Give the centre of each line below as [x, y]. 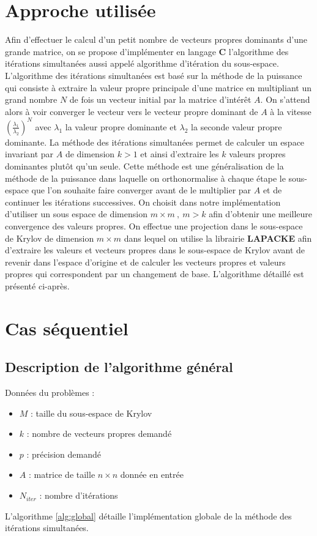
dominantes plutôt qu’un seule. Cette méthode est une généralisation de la [144, 166]
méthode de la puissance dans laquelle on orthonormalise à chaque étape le [145, 178]
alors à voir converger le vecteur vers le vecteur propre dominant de [132, 111]
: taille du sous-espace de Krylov [91, 413]
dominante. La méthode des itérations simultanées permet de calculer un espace [155, 142]
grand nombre [31, 99]
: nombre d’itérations [79, 495]
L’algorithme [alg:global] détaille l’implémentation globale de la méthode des [148, 516]
